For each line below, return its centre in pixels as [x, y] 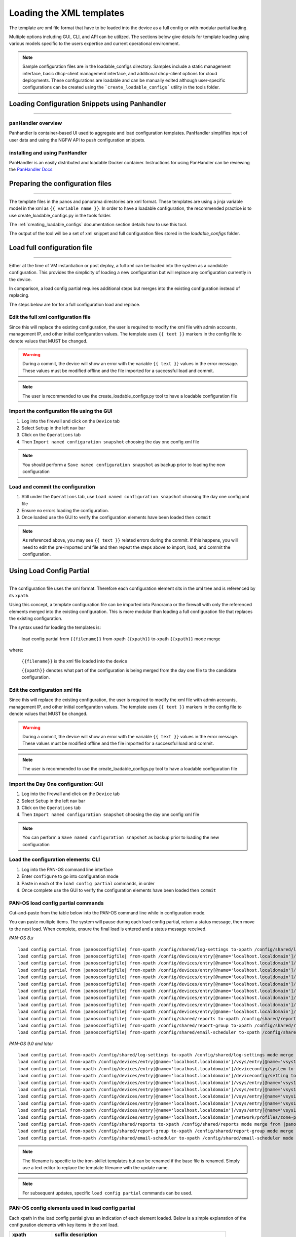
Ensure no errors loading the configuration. [65, 510]
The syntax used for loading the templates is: [55, 627]
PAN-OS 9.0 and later [31, 1044]
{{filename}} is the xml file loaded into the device [74, 661]
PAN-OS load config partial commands [56, 903]
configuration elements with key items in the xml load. [64, 1225]
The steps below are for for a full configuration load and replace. [75, 304]
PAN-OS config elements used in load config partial [72, 1208]
